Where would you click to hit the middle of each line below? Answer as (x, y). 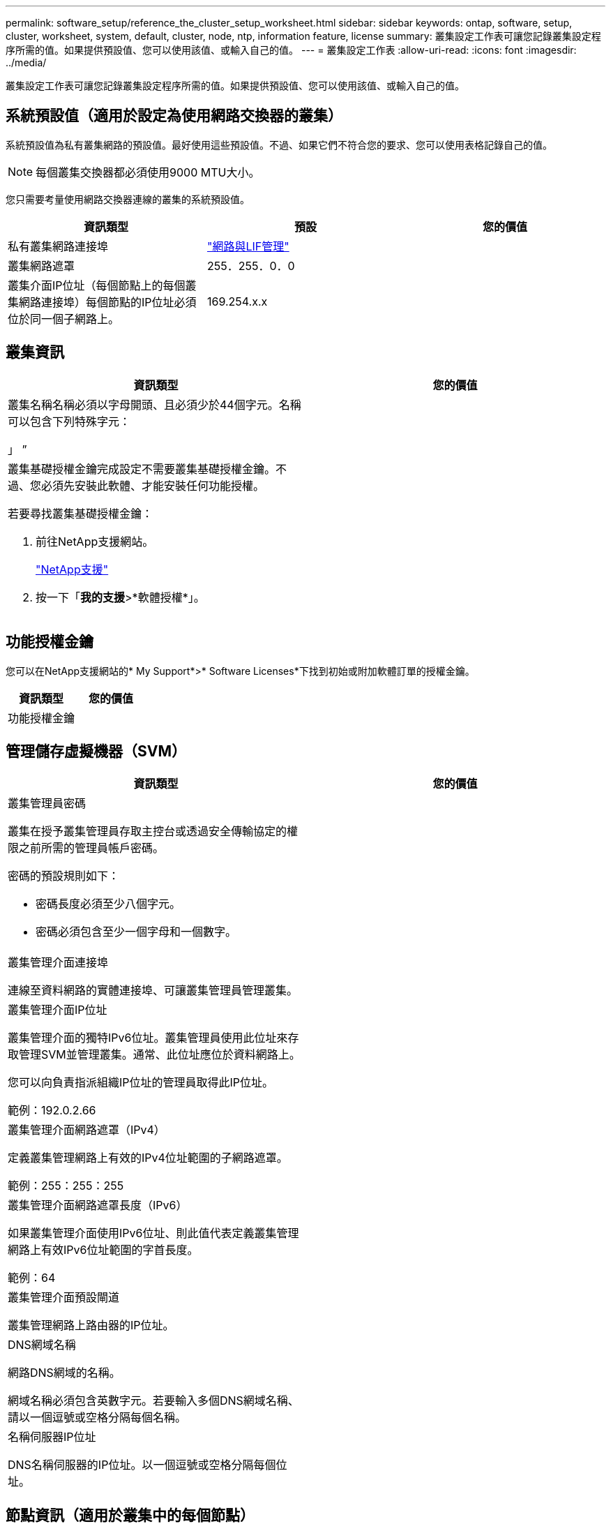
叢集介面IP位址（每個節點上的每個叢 (102, 285)
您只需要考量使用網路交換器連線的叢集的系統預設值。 (128, 199)
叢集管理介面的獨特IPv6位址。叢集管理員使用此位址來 (148, 1038)
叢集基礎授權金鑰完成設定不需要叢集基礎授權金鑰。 (142, 469)
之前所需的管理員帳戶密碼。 (92, 848)
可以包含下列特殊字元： (69, 421)
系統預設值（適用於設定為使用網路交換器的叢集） (174, 116)
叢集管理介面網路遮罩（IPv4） (86, 1130)
